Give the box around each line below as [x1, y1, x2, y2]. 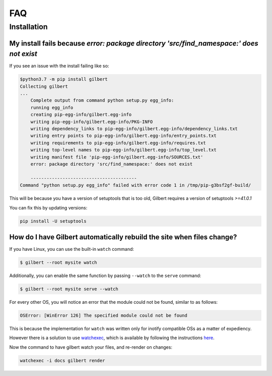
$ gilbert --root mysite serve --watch [20, 286, 118, 292]
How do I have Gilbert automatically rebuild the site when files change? [9, 233, 237, 241]
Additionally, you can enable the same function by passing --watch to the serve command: [9, 273, 201, 279]
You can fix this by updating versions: [9, 204, 88, 210]
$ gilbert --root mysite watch [20, 260, 98, 265]
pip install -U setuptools [20, 218, 87, 224]
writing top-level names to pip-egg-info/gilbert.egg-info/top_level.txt [30, 147, 217, 153]
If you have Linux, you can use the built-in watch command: [9, 246, 134, 252]
